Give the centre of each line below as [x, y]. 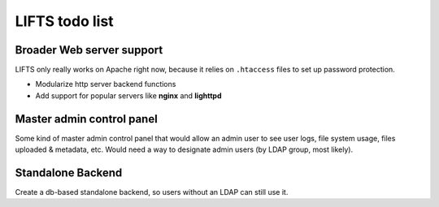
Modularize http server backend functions [106, 84]
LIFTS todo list [64, 21]
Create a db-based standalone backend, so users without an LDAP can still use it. [152, 192]
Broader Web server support [89, 50]
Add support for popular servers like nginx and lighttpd [128, 95]
